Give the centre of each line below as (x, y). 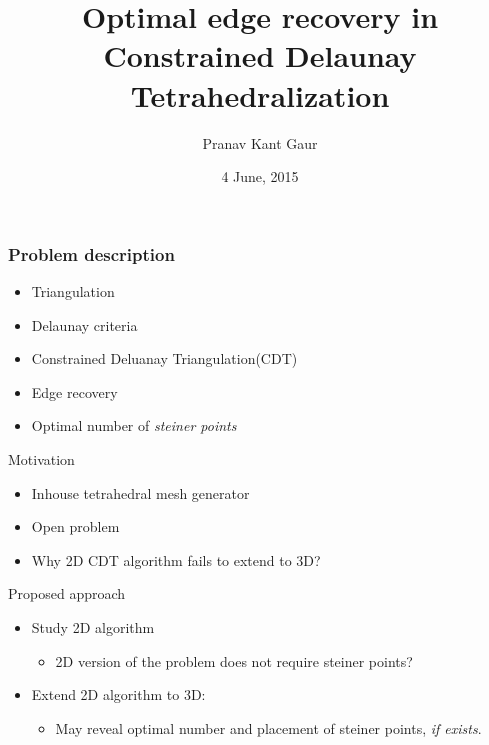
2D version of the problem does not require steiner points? (234, 660)
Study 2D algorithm (93, 626)
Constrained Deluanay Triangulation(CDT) (164, 358)
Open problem (75, 526)
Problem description (91, 253)
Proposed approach (67, 593)
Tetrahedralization (260, 94)
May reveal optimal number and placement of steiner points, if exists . (268, 727)
